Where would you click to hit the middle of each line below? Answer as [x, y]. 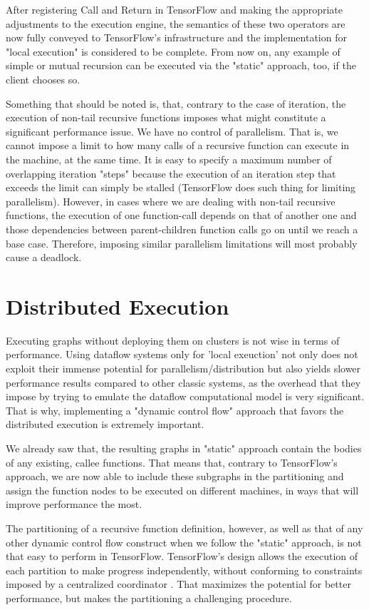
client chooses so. [43, 79]
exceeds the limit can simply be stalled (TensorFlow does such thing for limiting [181, 187]
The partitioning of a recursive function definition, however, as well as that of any [184, 528]
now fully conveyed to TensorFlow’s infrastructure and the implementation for [176, 37]
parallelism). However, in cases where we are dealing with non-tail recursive [171, 201]
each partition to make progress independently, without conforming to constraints [184, 570]
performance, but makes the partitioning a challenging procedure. [149, 598]
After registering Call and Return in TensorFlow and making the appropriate [174, 9]
